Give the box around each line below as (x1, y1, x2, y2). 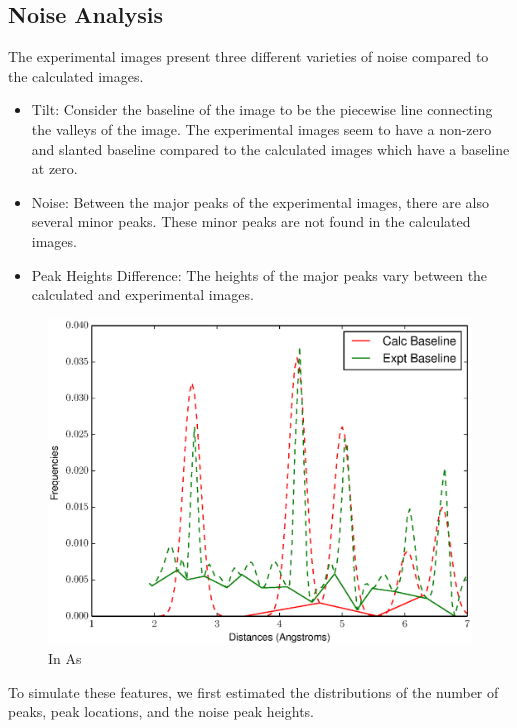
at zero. (31, 158, 78, 179)
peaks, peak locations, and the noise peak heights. (8, 701, 314, 722)
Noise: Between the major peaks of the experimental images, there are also (31, 191, 489, 212)
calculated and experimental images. (31, 284, 254, 305)
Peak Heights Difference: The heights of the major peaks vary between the (31, 264, 488, 285)
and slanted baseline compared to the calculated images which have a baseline (31, 138, 510, 159)
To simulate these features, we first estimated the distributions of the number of (8, 681, 499, 702)
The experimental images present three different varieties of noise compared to (8, 46, 489, 67)
